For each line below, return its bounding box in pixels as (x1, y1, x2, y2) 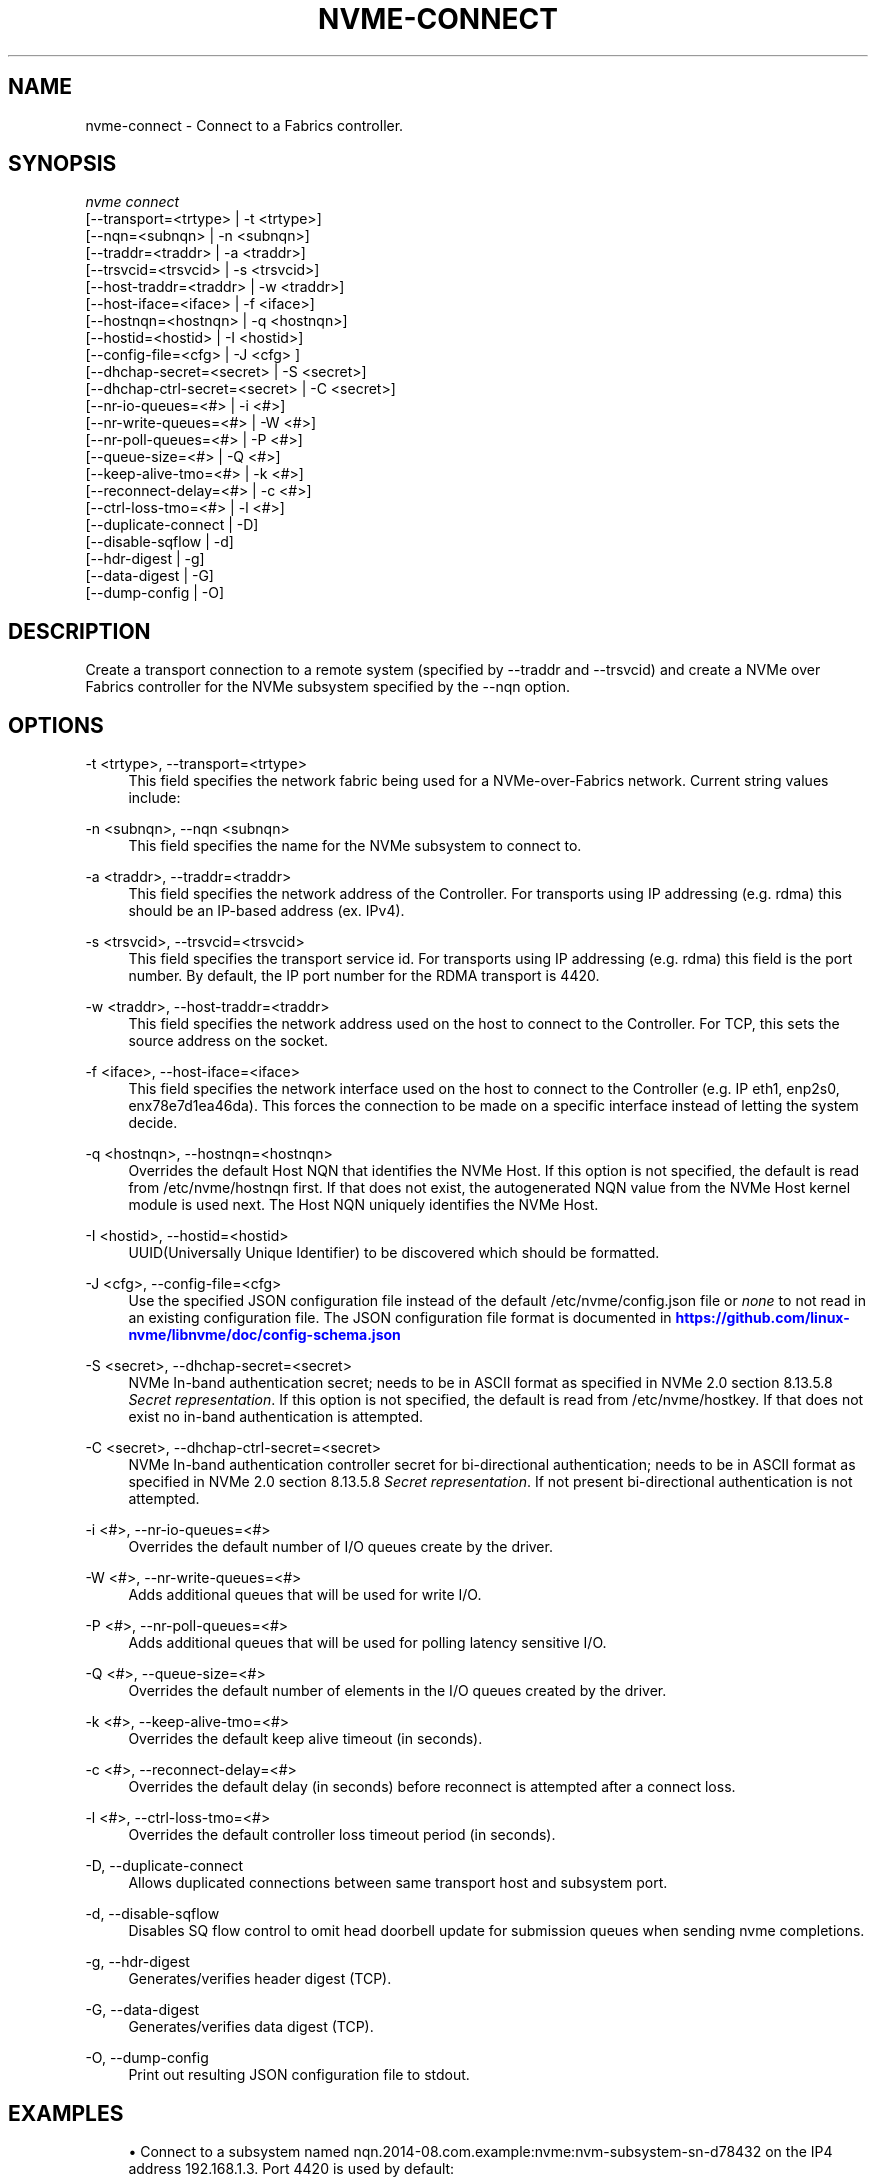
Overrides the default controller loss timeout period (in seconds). (128, 1826, 556, 1844)
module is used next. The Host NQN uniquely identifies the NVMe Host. (128, 1196, 599, 1214)
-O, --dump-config (85, 2049, 209, 2067)
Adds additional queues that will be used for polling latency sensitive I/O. (128, 1634, 607, 1652)
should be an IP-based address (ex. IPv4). (128, 902, 405, 920)
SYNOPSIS (8, 151, 117, 177)
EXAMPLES (8, 2100, 124, 2126)
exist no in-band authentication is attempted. (128, 1408, 424, 1426)
